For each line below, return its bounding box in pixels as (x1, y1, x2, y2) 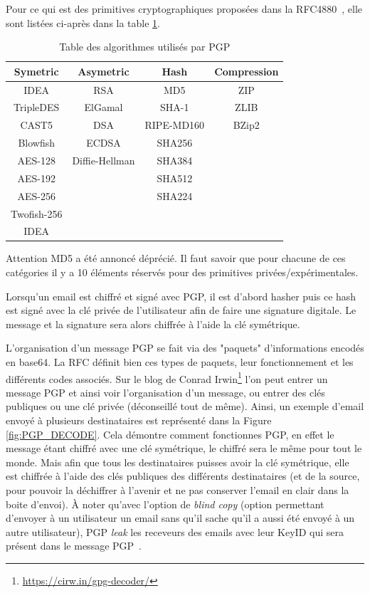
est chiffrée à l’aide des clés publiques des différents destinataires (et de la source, (6, 468, 360, 483)
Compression (214, 63, 279, 78)
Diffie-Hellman (72, 153, 135, 167)
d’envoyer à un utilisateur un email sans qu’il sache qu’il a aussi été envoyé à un (6, 510, 355, 525)
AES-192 (17, 170, 55, 185)
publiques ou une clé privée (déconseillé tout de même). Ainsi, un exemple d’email (6, 399, 364, 414)
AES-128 (17, 153, 55, 167)
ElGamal (84, 100, 123, 115)
